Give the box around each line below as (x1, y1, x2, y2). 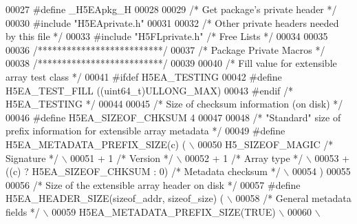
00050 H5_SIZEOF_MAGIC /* (197, 136, 334, 151)
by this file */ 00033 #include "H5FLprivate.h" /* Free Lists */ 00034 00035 (6, 29, 328, 43)
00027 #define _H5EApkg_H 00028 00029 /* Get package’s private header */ (6, 2, 337, 16)
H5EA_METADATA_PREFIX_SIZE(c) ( (6, 136, 186, 151)
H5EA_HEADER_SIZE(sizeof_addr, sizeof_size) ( (6, 191, 224, 205)
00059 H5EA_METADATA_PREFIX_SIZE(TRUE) (52, 204, 276, 218)
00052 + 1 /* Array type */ (185, 150, 303, 165)
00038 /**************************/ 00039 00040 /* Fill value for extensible (6, 56, 337, 70)
